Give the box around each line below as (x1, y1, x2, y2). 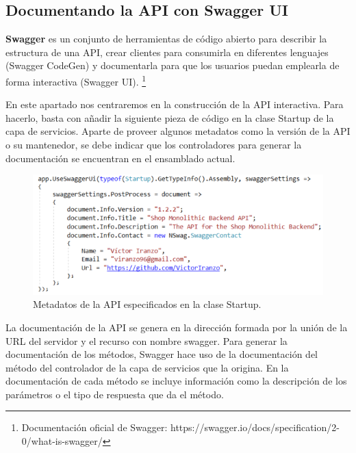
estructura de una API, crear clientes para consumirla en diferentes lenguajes (5, 44, 329, 59)
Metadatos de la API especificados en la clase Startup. (33, 297, 262, 311)
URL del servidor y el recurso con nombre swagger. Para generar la (5, 333, 288, 348)
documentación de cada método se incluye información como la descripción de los (5, 374, 347, 388)
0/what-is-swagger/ (21, 434, 103, 448)
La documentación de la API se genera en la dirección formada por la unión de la (5, 320, 348, 334)
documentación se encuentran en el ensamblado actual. (5, 151, 236, 165)
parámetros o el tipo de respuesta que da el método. (5, 387, 224, 401)
